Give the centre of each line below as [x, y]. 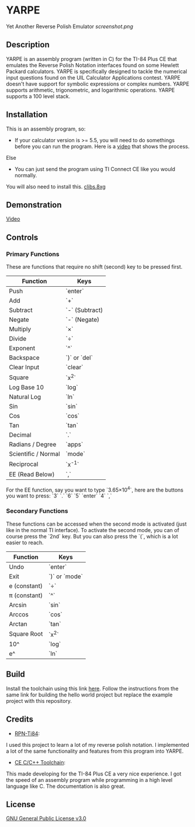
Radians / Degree [33, 444]
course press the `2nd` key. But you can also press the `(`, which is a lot [92, 536]
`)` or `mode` [66, 576]
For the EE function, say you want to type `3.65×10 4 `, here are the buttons [95, 489]
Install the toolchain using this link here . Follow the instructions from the [93, 688]
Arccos [19, 614]
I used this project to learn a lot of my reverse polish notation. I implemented [98, 744]
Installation [27, 115]
